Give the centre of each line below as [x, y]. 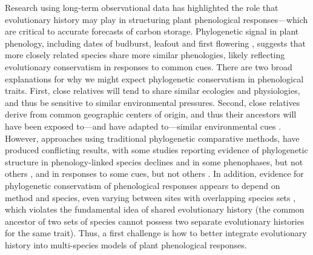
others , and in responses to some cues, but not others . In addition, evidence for [154, 174]
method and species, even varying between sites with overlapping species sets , [150, 197]
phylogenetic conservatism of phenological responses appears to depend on [143, 185]
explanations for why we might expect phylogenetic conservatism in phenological [154, 78]
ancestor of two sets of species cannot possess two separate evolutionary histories [155, 221]
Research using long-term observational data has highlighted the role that [142, 7]
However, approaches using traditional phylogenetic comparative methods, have [152, 138]
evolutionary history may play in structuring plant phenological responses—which [156, 19]
